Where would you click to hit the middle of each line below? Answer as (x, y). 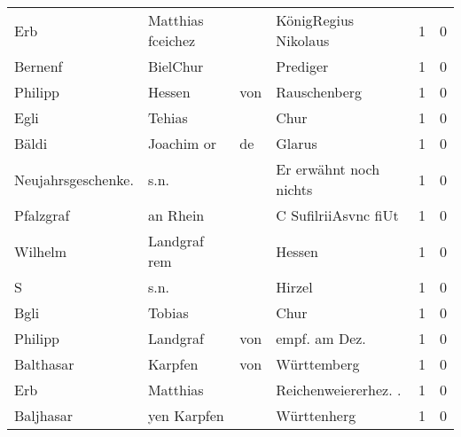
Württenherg (316, 415)
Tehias (168, 117)
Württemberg (318, 364)
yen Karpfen (186, 415)
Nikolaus (303, 40)
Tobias (168, 312)
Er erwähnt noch (328, 169)
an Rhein (176, 215)
